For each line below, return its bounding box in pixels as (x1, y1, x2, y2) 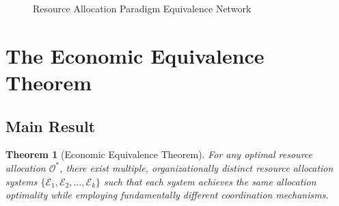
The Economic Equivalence (5, 41, 265, 69)
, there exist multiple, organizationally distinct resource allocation (59, 160, 334, 175)
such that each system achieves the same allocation (104, 174, 316, 188)
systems (5, 174, 38, 188)
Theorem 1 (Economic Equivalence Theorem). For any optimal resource (5, 147, 312, 162)
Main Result (5, 115, 96, 136)
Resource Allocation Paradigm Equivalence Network (33, 1, 252, 15)
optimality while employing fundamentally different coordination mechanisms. (5, 188, 329, 202)
